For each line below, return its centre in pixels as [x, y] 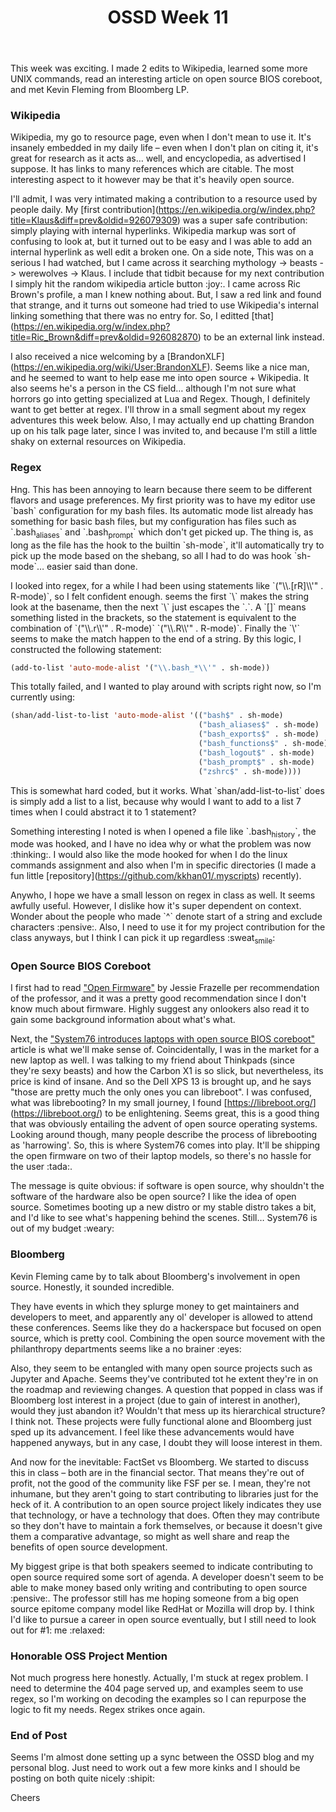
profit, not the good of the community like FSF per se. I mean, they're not [160, 1483]
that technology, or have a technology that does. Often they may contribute [165, 1515]
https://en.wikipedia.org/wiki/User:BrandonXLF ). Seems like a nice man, [161, 367]
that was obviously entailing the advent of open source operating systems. [164, 1124]
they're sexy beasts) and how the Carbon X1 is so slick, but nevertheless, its [167, 1071]
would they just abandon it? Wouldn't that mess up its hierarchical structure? [168, 1410]
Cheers [25, 1798]
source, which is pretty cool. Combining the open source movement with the [168, 1338]
